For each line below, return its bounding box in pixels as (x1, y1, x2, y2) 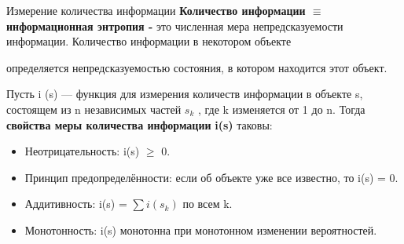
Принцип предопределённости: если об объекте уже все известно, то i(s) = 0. (24, 169, 398, 185)
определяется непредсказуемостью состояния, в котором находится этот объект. (6, 59, 387, 75)
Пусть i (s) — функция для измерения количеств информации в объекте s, (6, 86, 363, 102)
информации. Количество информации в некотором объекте (6, 33, 292, 49)
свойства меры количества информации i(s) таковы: (6, 116, 273, 133)
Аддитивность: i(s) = (24, 195, 127, 212)
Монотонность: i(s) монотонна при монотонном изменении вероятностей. (24, 221, 377, 238)
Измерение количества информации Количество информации (6, 2, 306, 18)
